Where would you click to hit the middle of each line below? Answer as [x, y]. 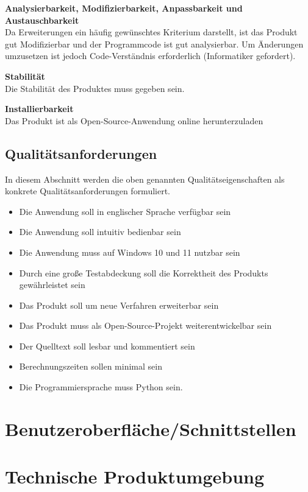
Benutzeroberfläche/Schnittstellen [151, 428]
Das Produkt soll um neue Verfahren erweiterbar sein [119, 305]
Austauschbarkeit [42, 20]
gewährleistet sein [52, 285]
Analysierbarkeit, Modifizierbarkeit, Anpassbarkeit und [124, 8]
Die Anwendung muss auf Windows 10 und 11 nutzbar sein [130, 252]
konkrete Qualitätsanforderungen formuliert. [88, 191]
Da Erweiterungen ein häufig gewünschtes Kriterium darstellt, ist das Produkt [151, 32]
